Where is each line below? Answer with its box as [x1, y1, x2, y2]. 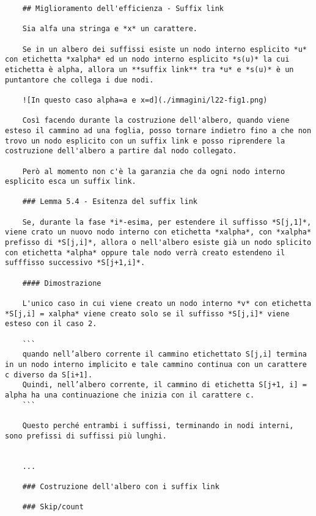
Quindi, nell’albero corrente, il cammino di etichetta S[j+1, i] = [22, 380, 307, 390]
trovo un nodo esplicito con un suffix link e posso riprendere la [5, 136, 285, 145]
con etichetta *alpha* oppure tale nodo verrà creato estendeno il [5, 248, 285, 257]
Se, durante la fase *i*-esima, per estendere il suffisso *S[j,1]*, [22, 217, 312, 227]
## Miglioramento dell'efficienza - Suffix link [22, 4, 224, 13]
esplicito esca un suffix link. [5, 177, 136, 186]
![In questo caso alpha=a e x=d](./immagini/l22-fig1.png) [22, 95, 268, 104]
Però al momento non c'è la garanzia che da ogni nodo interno [22, 167, 285, 176]
